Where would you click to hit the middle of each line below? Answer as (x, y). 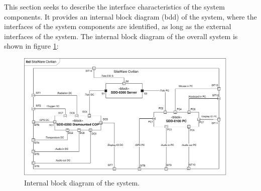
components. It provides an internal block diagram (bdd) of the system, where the (130, 16)
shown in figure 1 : (31, 46)
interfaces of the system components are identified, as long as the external (118, 26)
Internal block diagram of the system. (82, 182)
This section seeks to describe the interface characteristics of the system (114, 7)
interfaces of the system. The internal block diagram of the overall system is (121, 36)
